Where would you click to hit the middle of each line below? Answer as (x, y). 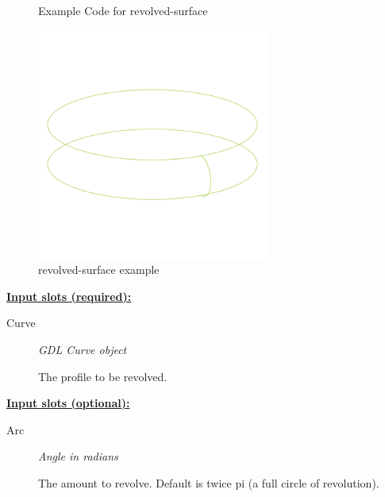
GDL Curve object (83, 349)
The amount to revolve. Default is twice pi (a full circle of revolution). (209, 482)
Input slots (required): (69, 296)
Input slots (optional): (68, 403)
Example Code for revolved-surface (123, 10)
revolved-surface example (99, 270)
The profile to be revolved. (103, 376)
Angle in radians (78, 456)
